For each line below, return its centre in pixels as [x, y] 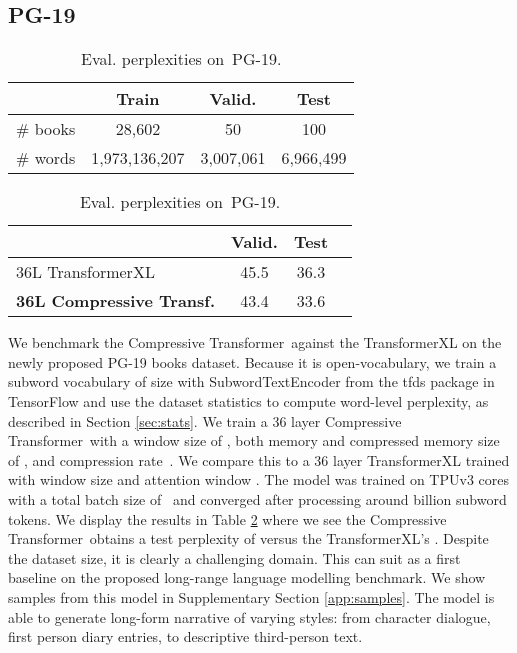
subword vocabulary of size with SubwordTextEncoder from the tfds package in [251, 381]
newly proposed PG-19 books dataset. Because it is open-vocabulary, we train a [252, 361]
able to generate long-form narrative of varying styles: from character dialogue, [249, 616]
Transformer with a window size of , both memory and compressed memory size [254, 440]
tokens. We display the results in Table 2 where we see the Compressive [227, 518]
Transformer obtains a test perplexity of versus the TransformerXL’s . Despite [248, 538]
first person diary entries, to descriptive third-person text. [185, 636]
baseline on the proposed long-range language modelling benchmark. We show [247, 577]
